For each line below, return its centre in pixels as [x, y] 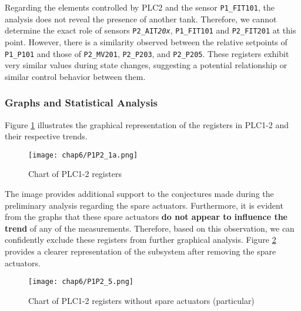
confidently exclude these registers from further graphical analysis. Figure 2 [141, 240]
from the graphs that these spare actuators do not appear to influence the [146, 217]
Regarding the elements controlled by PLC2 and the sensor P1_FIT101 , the [140, 7]
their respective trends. [46, 136]
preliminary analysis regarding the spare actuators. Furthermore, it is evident [144, 205]
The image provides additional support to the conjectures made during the [139, 193]
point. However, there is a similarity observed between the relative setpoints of [146, 41]
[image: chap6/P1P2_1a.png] [83, 155]
